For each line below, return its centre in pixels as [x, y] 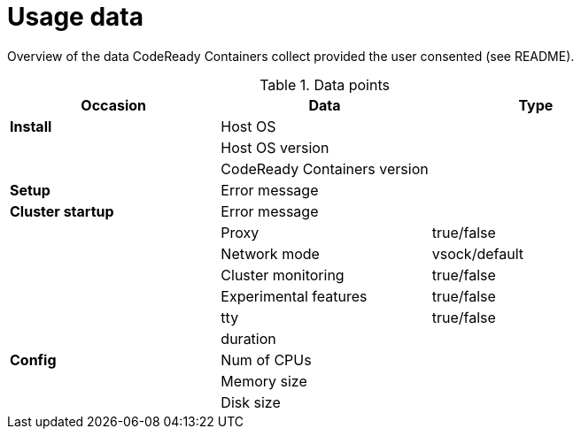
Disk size [251, 402]
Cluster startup [62, 211]
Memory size [264, 381]
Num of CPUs [266, 360]
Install [31, 126]
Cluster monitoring [283, 275]
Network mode [270, 253]
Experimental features [294, 296]
